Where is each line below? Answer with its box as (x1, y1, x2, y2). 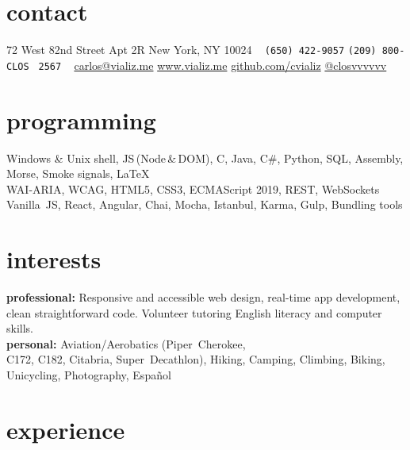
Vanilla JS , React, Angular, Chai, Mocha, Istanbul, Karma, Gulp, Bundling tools (6, 196, 403, 213)
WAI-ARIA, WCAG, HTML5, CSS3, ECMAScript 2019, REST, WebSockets (6, 180, 380, 197)
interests (6, 243, 102, 275)
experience (6, 413, 125, 445)
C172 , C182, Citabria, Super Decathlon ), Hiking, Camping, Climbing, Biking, (6, 351, 385, 367)
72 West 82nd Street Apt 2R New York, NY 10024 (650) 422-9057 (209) (6, 41, 377, 58)
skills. (6, 320, 33, 337)
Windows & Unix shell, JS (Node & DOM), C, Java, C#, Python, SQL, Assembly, (6, 149, 404, 166)
